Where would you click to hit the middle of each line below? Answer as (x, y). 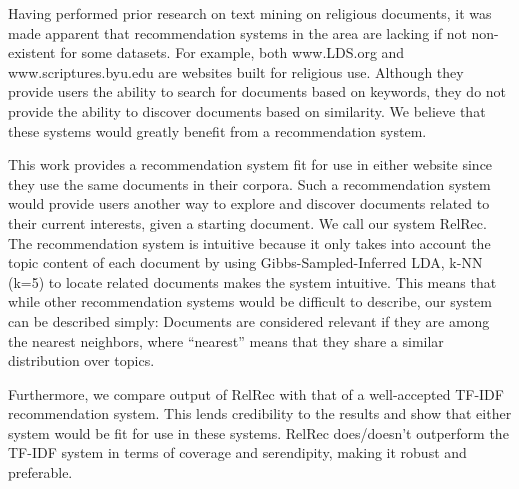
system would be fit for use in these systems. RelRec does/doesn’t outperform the (258, 432)
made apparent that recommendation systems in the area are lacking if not (237, 32)
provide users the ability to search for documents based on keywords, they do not (257, 91)
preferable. (40, 472)
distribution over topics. (81, 360)
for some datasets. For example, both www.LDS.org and (232, 52)
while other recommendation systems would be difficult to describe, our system (250, 301)
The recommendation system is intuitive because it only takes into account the (249, 242)
